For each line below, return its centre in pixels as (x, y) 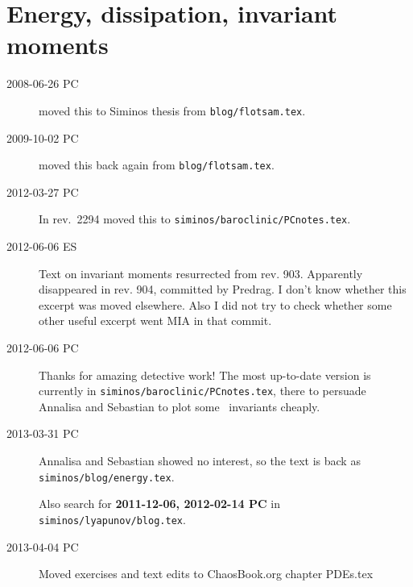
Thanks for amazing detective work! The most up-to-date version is (205, 375)
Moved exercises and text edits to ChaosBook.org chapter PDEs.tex (206, 574)
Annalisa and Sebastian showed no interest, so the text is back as (200, 461)
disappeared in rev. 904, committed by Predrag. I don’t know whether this (223, 289)
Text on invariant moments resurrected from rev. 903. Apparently (201, 273)
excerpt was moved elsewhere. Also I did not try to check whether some (215, 304)
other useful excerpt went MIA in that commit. (155, 321)
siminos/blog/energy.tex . (107, 476)
